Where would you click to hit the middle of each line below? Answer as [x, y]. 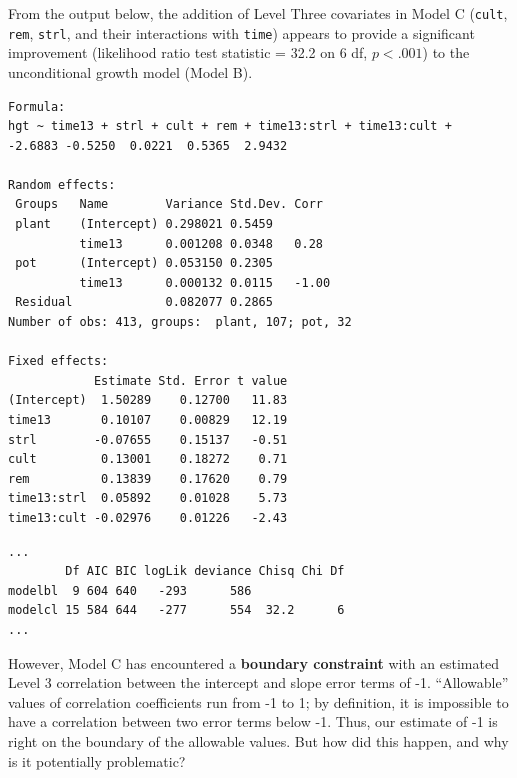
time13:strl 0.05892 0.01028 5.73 [148, 498]
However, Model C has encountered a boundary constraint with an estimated [253, 662]
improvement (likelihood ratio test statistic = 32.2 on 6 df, [188, 52]
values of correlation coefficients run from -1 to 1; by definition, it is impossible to [258, 701]
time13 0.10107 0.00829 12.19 [148, 420]
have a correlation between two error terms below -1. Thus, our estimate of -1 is [253, 721]
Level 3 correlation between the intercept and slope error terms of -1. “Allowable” [258, 682]
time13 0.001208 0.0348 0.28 [201, 243]
